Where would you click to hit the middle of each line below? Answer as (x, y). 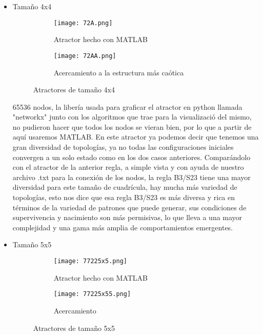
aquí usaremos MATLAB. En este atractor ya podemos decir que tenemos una (136, 137)
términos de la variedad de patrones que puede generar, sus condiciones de (129, 207)
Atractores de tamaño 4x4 (74, 90)
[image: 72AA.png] (85, 56)
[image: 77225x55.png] (92, 294)
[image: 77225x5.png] (90, 261)
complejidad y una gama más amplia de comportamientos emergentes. (123, 227)
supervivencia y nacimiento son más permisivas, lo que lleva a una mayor (127, 217)
